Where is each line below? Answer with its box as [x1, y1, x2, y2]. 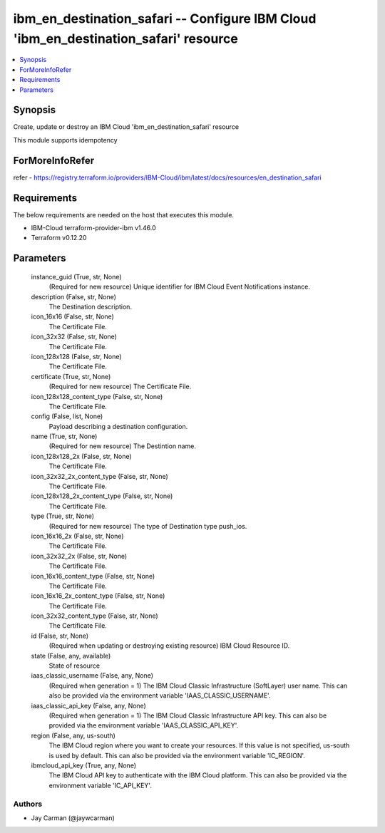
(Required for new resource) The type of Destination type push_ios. [48, 522, 247, 530]
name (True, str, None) [31, 432, 98, 441]
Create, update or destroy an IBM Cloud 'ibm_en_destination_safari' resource [13, 123, 239, 131]
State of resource [48, 661, 101, 670]
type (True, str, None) [31, 512, 95, 520]
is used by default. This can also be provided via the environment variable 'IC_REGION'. [48, 751, 306, 760]
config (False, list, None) [31, 412, 103, 420]
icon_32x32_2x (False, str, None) [31, 552, 128, 560]
